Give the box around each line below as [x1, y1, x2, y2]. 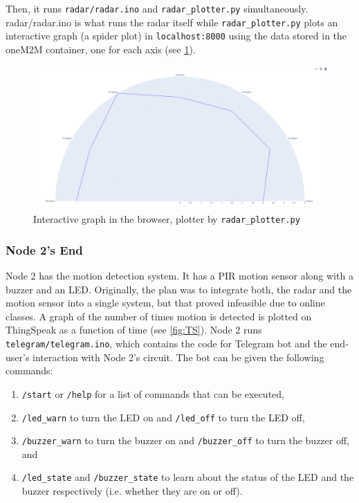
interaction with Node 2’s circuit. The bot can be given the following [33, 349, 324, 364]
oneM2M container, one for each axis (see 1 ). [6, 42, 196, 56]
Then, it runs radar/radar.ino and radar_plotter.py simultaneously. [6, 1, 309, 15]
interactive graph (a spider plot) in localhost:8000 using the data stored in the [6, 28, 347, 43]
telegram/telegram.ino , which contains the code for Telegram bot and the [6, 336, 327, 351]
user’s [6, 349, 30, 364]
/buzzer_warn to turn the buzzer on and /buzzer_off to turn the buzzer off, [21, 433, 350, 448]
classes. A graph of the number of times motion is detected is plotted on [6, 309, 312, 323]
